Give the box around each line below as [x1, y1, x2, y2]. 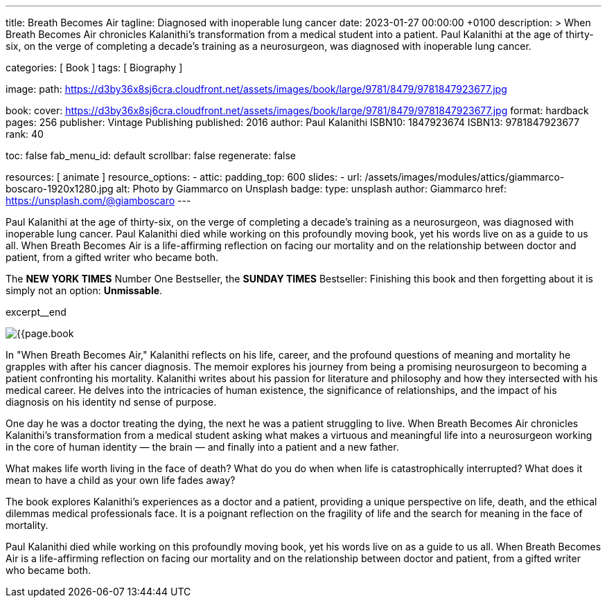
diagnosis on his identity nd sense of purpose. [6, 396, 217, 408]
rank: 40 [6, 128, 44, 140]
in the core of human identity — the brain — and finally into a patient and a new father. [6, 441, 399, 453]
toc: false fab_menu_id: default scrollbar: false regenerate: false [6, 150, 296, 161]
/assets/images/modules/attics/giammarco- [364, 171, 565, 183]
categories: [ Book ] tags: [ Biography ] [6, 62, 183, 73]
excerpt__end [6, 306, 67, 318]
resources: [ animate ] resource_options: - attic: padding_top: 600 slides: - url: [6, 171, 362, 183]
